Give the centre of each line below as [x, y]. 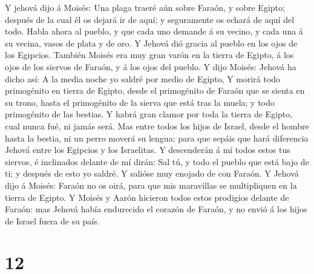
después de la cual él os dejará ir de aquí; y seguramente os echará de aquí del [150, 19]
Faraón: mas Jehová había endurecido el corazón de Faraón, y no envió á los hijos [156, 209]
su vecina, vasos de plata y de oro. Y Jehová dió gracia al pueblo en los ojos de [151, 43]
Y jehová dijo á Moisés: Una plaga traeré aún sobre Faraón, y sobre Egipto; [145, 7]
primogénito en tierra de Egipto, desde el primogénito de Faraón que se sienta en [155, 90]
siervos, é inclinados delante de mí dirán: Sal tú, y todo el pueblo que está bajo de [157, 161]
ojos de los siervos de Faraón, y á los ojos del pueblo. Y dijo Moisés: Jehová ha [151, 66]
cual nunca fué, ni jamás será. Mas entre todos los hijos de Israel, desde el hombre [157, 126]
